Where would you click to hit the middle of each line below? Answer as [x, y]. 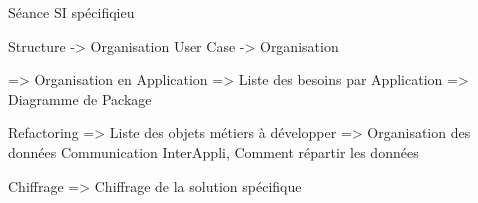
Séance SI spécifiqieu [71, 12]
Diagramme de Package [80, 98]
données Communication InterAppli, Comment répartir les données [213, 151]
